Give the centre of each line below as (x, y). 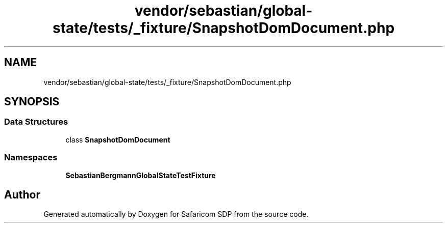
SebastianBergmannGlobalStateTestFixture (141, 175)
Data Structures (36, 122)
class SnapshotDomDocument (118, 139)
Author (22, 194)
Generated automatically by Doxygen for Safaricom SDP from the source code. (176, 214)
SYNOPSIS (32, 102)
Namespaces (31, 158)
